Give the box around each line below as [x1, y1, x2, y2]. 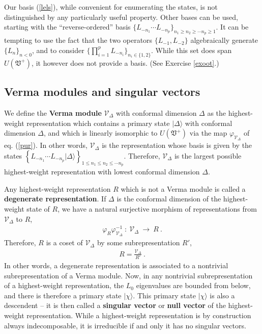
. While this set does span [151, 44, 232, 55]
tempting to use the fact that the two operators [4, 35, 153, 45]
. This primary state [133, 290, 196, 300]
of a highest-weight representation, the [4, 280, 124, 291]
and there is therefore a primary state [4, 290, 122, 300]
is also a [210, 290, 235, 300]
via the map [189, 127, 227, 138]
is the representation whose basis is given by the [102, 140, 252, 150]
